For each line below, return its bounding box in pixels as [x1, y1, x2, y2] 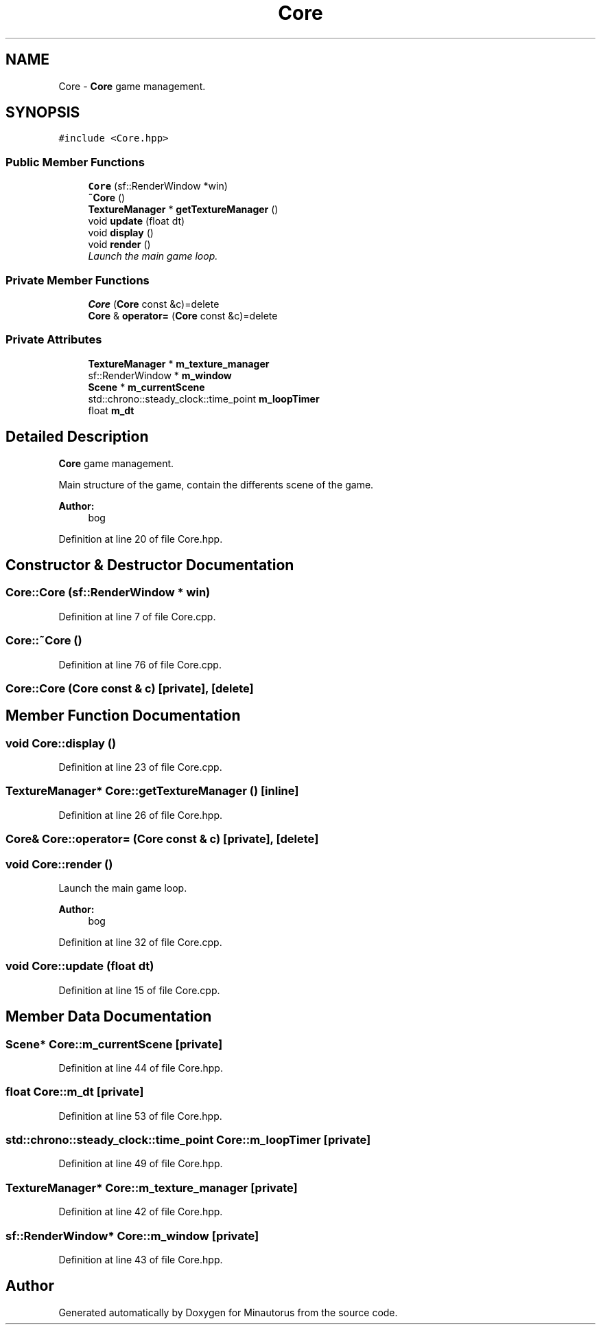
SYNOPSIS [5, 104, 80, 122]
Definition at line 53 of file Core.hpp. [58, 1109, 222, 1122]
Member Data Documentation [5, 1008, 212, 1026]
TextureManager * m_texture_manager [88, 357, 270, 370]
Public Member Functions [5, 155, 145, 169]
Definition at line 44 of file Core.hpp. [58, 1061, 223, 1074]
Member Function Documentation [5, 707, 241, 725]
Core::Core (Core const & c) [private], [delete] [5, 681, 254, 695]
